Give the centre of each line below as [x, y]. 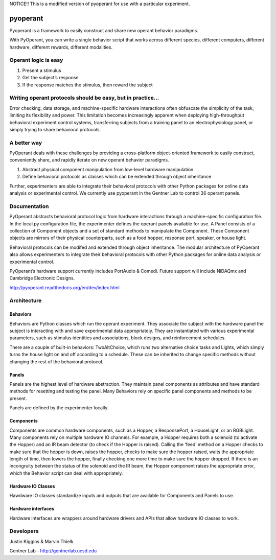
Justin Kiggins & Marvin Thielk [41, 541]
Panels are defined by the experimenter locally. [59, 408]
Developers [24, 531]
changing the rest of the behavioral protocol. [56, 361]
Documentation [29, 206]
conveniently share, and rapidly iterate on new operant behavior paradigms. [89, 160]
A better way [26, 143]
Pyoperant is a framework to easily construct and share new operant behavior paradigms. [104, 30]
